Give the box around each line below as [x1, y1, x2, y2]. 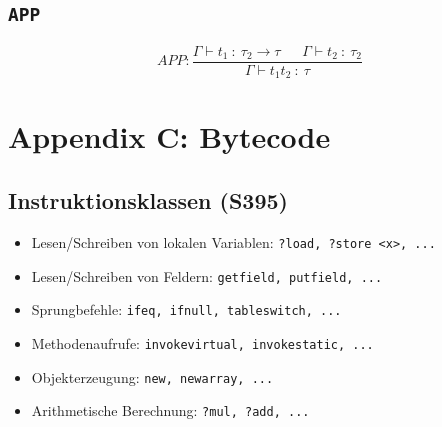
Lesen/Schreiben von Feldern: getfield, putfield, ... [31, 265, 383, 286]
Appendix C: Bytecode [8, 116, 331, 157]
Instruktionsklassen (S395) [8, 185, 288, 216]
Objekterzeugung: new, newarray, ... [31, 366, 274, 387]
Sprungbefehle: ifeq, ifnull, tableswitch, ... [31, 299, 342, 320]
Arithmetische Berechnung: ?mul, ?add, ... [31, 400, 310, 421]
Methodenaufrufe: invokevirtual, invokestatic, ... [31, 332, 374, 353]
